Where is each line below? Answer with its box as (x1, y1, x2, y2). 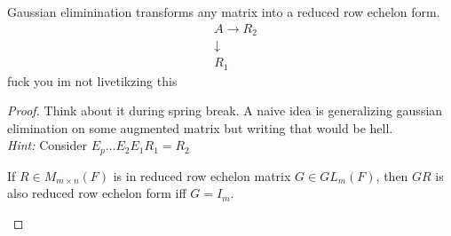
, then (376, 166, 408, 185)
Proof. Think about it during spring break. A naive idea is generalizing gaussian (7, 101, 443, 120)
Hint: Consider (7, 136, 87, 154)
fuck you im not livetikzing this (7, 71, 178, 90)
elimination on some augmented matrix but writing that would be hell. (7, 118, 393, 137)
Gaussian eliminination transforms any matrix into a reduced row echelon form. (7, 3, 440, 20)
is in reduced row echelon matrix (113, 166, 291, 185)
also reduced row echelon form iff (7, 184, 186, 202)
